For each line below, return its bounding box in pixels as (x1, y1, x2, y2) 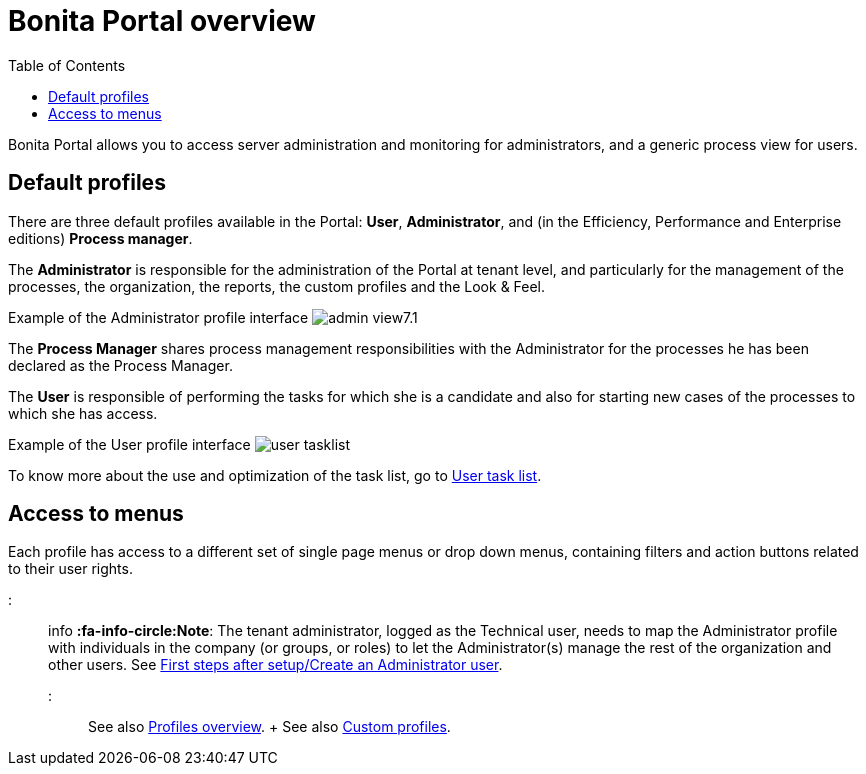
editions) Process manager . (8, 229, 193, 247)
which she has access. (8, 404, 158, 422)
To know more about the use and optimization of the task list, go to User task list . (8, 466, 542, 484)
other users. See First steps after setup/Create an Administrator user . (48, 656, 503, 674)
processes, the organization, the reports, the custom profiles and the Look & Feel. (8, 277, 546, 295)
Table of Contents (8, 56, 126, 74)
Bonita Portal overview (8, 4, 316, 38)
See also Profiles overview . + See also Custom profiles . (88, 718, 451, 736)
